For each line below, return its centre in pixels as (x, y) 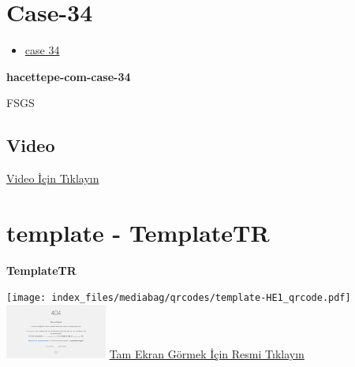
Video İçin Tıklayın (53, 178)
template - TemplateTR (138, 232)
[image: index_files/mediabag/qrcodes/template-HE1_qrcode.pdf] (179, 298)
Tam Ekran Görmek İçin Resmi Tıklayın (207, 354)
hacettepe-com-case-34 (69, 76)
